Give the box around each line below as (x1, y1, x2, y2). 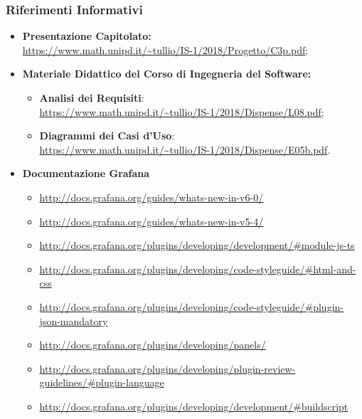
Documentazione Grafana (22, 166, 150, 181)
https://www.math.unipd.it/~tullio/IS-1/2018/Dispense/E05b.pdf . (39, 142, 331, 157)
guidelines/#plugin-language (39, 375, 164, 390)
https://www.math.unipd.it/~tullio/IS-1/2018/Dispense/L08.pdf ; (39, 104, 324, 119)
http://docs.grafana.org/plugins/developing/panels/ (39, 337, 266, 352)
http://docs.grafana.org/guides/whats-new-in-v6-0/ (39, 189, 264, 204)
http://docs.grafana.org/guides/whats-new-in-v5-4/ (39, 213, 264, 228)
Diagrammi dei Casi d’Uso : (39, 128, 175, 143)
